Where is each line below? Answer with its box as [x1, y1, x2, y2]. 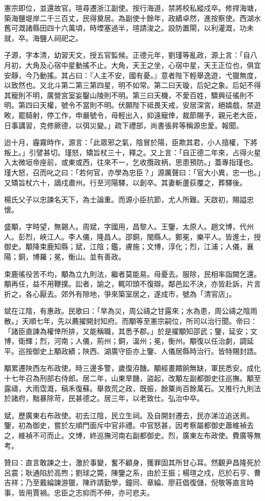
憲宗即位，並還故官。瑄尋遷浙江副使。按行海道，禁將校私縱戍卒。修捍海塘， [4, 3, 261, 13]
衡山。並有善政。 [68, 251, 125, 262]
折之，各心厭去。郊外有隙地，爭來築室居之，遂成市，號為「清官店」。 [4, 288, 236, 299]
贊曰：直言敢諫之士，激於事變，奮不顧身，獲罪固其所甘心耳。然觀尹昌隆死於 [4, 457, 261, 468]
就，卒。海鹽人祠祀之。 [4, 32, 83, 43]
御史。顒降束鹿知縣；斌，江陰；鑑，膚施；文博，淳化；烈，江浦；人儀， [4, 241, 247, 252]
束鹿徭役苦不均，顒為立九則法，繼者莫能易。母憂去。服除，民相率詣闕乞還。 [4, 268, 261, 279]
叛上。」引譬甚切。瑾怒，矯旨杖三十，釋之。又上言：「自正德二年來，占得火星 [4, 147, 261, 157]
